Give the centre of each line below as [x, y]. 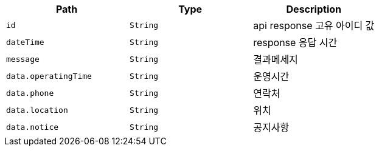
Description [314, 9]
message [23, 59]
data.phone [30, 93]
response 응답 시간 [295, 42]
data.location [37, 110]
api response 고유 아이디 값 [314, 25]
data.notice [33, 127]
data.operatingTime [49, 76]
